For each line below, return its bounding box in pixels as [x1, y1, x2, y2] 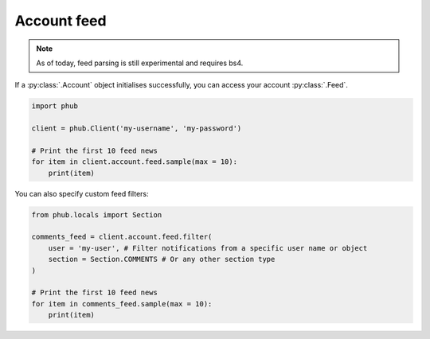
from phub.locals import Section [31, 210, 162, 219]
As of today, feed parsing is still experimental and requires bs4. [36, 58, 244, 68]
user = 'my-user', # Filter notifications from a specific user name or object [48, 244, 368, 252]
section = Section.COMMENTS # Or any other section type [48, 255, 276, 264]
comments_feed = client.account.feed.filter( [31, 232, 213, 242]
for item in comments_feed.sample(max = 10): [31, 299, 213, 308]
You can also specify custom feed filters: [14, 189, 149, 198]
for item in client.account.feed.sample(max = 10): [31, 158, 238, 166]
